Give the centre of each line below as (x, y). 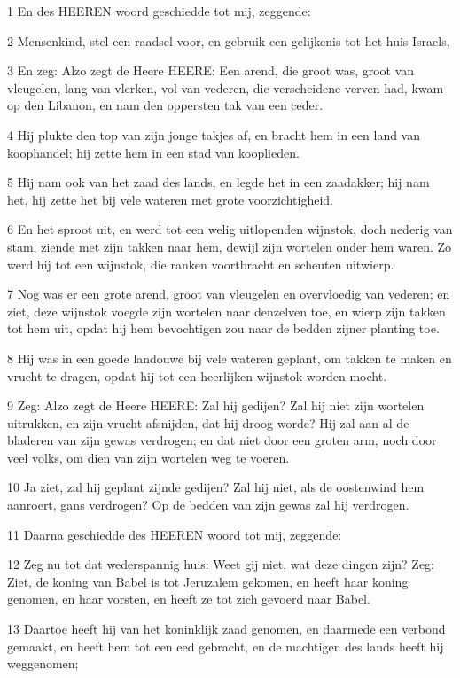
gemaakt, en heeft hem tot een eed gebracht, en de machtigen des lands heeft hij (226, 646)
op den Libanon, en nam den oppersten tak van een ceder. (165, 105)
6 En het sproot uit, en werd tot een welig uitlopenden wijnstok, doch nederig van (230, 229)
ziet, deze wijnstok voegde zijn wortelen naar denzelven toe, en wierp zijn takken (226, 311)
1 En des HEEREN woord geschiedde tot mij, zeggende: (159, 11)
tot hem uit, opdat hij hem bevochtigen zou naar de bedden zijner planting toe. (223, 328)
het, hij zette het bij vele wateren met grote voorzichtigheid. (170, 199)
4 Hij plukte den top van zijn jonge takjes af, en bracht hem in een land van (214, 134)
